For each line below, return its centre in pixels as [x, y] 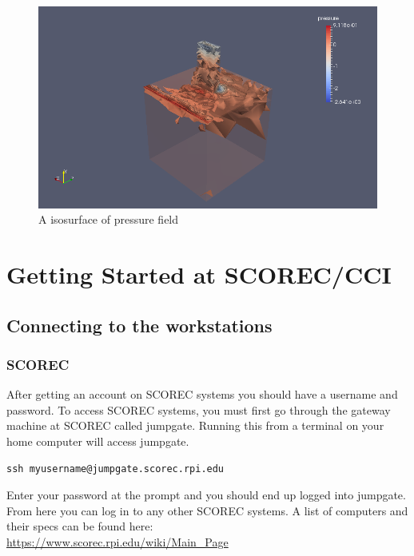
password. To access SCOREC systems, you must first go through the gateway [199, 409]
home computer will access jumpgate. [98, 441]
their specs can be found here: [80, 526]
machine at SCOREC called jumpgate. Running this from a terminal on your [195, 425]
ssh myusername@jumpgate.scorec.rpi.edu [115, 469]
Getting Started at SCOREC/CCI [199, 274]
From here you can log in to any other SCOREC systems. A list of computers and [207, 510]
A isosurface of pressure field [109, 219]
